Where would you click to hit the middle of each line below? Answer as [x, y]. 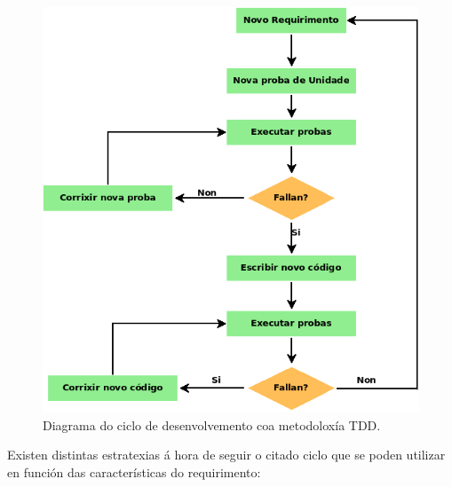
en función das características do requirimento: [134, 472]
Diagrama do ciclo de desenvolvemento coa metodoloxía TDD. [212, 424]
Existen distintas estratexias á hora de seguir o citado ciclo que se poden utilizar [226, 455]
